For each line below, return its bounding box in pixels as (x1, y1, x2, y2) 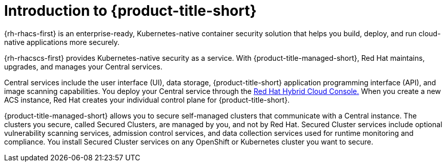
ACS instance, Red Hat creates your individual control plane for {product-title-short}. (4, 95, 290, 104)
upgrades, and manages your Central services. (4, 62, 163, 71)
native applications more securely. (4, 37, 120, 46)
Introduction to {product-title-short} (4, 2, 257, 19)
